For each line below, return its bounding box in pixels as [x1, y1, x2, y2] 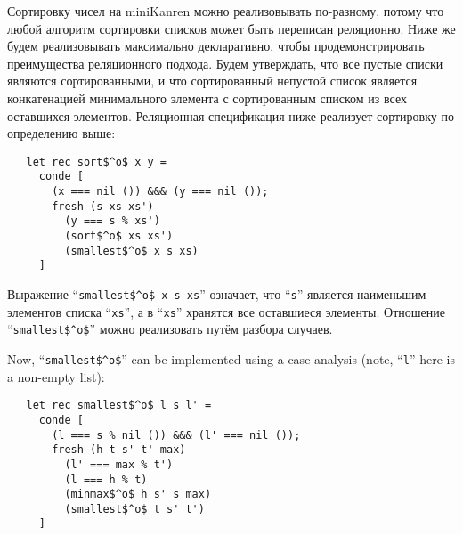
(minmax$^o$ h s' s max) [64, 488, 212, 501]
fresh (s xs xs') [52, 199, 154, 213]
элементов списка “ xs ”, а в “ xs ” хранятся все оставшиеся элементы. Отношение [7, 302, 445, 320]
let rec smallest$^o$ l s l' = [26, 399, 212, 412]
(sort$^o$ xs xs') [64, 230, 174, 243]
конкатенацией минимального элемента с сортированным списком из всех [7, 88, 407, 107]
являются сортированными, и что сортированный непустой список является [7, 71, 418, 90]
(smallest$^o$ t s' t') [64, 502, 205, 515]
